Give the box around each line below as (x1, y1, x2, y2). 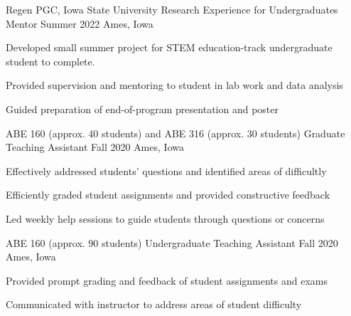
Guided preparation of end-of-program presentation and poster (6, 101, 279, 116)
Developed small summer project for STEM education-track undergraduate (6, 40, 333, 55)
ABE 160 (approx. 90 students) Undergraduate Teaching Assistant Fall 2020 (6, 235, 338, 250)
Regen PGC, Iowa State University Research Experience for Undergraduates (6, 2, 338, 16)
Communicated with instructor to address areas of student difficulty (6, 297, 302, 312)
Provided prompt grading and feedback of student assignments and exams (6, 273, 328, 288)
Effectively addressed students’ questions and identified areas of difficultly (6, 163, 327, 178)
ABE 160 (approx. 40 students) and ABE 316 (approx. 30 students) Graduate (6, 125, 345, 140)
